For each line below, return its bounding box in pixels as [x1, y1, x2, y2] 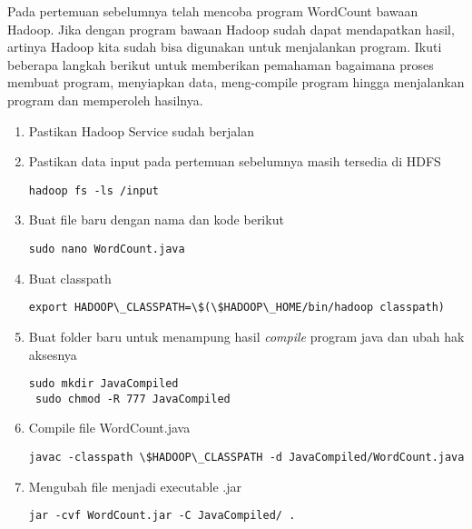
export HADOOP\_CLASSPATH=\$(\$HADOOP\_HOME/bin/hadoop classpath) [28, 301, 445, 314]
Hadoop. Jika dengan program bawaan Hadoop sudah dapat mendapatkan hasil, [7, 19, 455, 38]
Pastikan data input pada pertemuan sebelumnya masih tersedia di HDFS [28, 152, 441, 171]
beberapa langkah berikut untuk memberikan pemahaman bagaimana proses [7, 55, 434, 74]
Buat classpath [28, 268, 112, 287]
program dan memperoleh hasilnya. [7, 90, 203, 109]
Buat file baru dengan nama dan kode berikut [28, 210, 284, 229]
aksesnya [28, 344, 77, 364]
